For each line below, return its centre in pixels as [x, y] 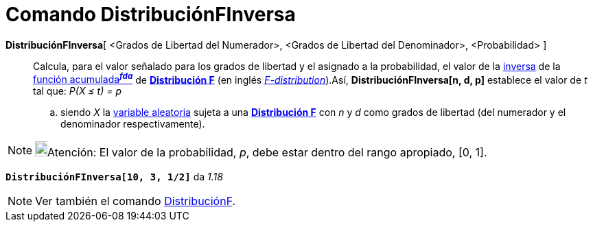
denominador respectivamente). [133, 124]
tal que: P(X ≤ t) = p [77, 91]
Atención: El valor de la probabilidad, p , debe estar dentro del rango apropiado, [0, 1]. [267, 153]
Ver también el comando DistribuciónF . [136, 201]
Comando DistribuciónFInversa [151, 14]
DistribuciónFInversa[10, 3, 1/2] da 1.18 [114, 177]
